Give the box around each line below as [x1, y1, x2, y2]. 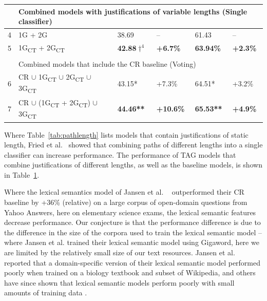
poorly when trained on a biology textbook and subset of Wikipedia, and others [4, 267, 256, 278]
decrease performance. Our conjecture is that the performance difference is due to [4, 217, 261, 228]
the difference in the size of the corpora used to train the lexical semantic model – [4, 227, 262, 237]
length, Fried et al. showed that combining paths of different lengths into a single [4, 139, 263, 150]
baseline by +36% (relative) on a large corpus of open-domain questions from [4, 197, 247, 208]
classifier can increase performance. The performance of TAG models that [4, 149, 236, 160]
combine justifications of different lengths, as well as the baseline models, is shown [4, 159, 263, 170]
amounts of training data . [4, 287, 87, 298]
